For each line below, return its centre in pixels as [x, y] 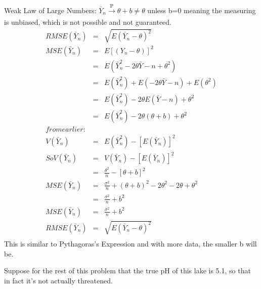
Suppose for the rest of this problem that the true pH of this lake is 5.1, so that [127, 271]
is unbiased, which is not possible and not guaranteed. [88, 22]
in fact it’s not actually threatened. [58, 280]
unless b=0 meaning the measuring [202, 10]
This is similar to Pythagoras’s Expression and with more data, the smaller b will [130, 244]
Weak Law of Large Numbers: [50, 10]
